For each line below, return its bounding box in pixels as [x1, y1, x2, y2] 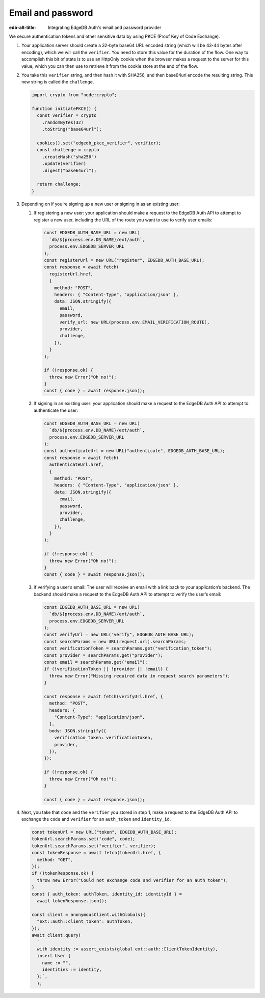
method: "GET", [37, 857, 74, 863]
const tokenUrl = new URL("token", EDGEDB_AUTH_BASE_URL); [31, 830, 177, 835]
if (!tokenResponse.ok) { [31, 870, 94, 876]
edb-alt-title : [9, 25, 36, 30]
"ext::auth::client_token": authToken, [37, 918, 133, 924]
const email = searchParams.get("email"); [44, 659, 148, 665]
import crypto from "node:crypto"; [31, 92, 117, 98]
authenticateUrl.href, [49, 462, 104, 467]
